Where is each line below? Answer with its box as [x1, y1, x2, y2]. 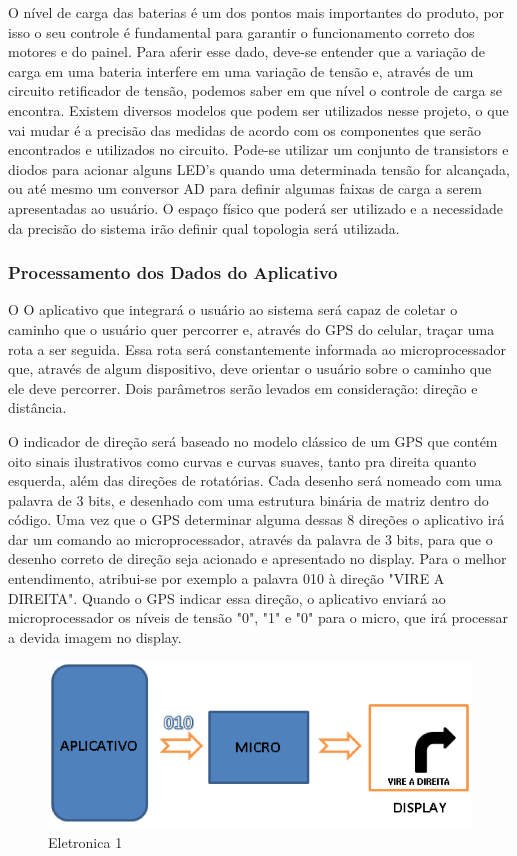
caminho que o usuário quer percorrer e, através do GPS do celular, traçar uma [8, 318, 495, 339]
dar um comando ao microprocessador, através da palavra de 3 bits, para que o [8, 528, 493, 549]
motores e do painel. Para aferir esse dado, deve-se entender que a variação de [8, 41, 486, 62]
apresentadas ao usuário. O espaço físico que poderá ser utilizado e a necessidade [8, 197, 504, 218]
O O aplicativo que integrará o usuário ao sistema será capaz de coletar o [8, 299, 458, 320]
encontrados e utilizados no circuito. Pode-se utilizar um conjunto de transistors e [8, 139, 509, 160]
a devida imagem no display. [8, 626, 182, 647]
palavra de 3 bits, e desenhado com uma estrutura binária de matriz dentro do [8, 489, 489, 510]
